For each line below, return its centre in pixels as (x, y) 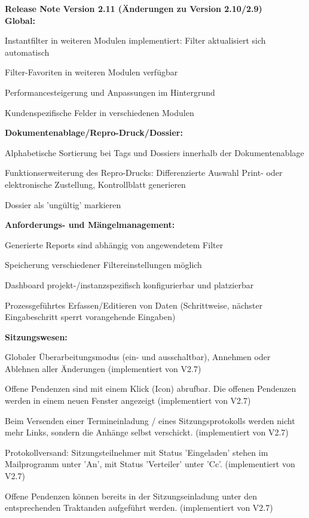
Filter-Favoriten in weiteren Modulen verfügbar (91, 72)
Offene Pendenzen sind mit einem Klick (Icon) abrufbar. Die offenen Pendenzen (151, 388)
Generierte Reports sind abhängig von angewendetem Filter (114, 244)
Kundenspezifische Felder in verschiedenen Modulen (100, 112)
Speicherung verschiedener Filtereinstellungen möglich (103, 265)
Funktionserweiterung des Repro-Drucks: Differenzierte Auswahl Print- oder (144, 173)
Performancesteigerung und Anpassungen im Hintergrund (110, 92)
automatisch (27, 52)
